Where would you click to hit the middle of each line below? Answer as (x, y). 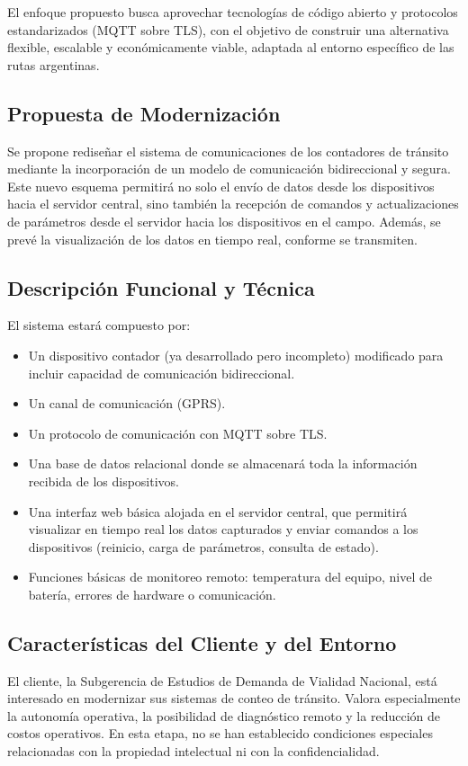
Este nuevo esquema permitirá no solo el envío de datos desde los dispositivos (221, 186)
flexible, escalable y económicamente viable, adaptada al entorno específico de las (231, 47)
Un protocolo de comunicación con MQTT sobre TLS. (178, 433)
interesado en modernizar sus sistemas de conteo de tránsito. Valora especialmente (234, 698)
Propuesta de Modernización (144, 113)
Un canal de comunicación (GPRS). (127, 403)
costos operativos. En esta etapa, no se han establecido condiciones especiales (220, 733)
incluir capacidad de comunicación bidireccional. (162, 373)
